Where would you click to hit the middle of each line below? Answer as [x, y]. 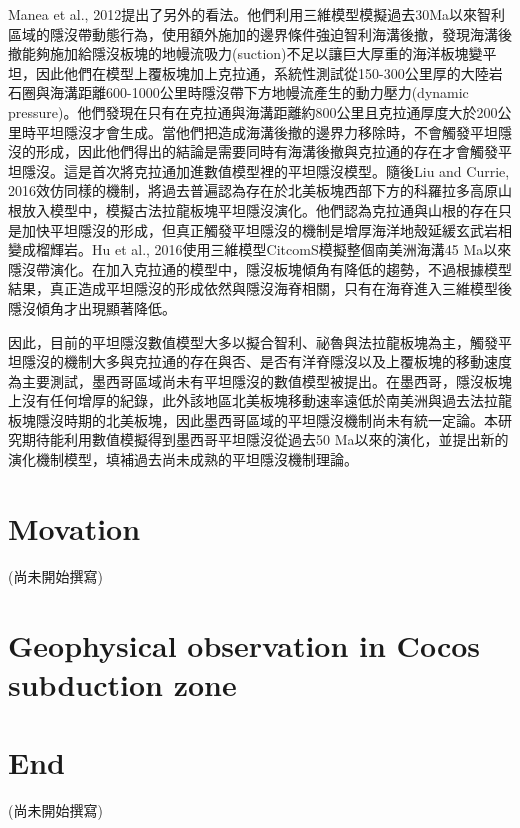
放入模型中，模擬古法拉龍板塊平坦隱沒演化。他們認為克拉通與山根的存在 [259, 209]
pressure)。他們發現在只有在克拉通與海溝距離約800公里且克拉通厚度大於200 [253, 111]
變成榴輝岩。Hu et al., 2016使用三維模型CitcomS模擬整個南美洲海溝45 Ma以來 [260, 249]
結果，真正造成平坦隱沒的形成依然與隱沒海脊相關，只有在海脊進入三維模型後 [260, 288]
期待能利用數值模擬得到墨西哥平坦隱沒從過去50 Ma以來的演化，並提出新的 [265, 439]
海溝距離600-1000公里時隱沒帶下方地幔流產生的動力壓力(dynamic [259, 92]
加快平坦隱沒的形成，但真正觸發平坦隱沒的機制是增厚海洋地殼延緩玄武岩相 [266, 229]
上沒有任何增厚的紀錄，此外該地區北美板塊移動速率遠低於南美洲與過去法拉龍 [260, 400]
